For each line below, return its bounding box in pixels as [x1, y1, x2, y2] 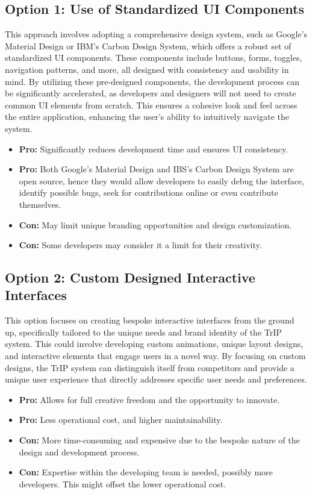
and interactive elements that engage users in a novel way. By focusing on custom [5, 349, 306, 362]
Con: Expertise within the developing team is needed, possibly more [19, 466, 273, 478]
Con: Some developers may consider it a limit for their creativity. [19, 239, 262, 251]
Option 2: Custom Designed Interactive [5, 268, 255, 287]
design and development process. [19, 445, 140, 458]
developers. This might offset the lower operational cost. [19, 477, 226, 490]
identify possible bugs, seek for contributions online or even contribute [19, 186, 278, 199]
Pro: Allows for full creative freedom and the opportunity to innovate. [19, 393, 280, 405]
